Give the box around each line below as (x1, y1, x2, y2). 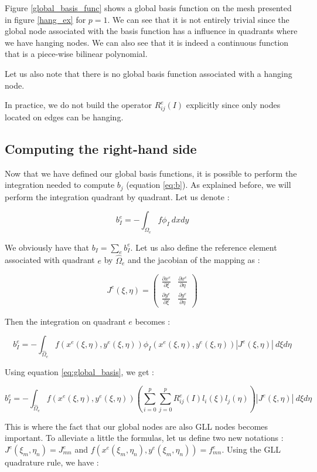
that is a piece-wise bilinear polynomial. (5, 48, 148, 60)
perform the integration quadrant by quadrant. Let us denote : (5, 190, 230, 203)
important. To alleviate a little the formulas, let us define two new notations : (5, 431, 284, 444)
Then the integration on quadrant (5, 315, 126, 327)
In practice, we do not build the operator (5, 99, 152, 111)
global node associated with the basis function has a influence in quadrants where (5, 25, 298, 37)
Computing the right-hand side (5, 139, 197, 157)
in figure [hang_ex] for (5, 13, 86, 25)
